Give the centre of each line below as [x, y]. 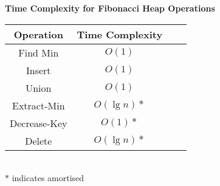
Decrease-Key [39, 123]
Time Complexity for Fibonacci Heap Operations [110, 8]
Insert [38, 70]
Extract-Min [39, 105]
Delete [39, 140]
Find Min [39, 52]
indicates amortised [48, 178]
